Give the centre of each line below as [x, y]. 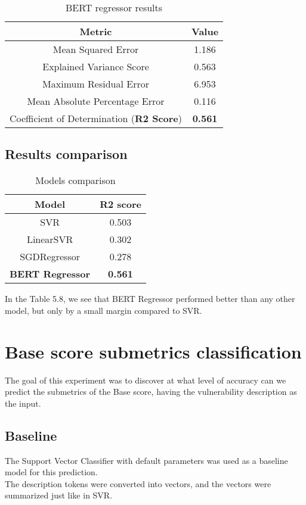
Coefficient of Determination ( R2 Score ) [96, 118]
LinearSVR [50, 239]
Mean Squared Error [96, 49]
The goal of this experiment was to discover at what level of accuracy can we [146, 380]
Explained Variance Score [96, 66]
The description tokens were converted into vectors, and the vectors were [138, 483]
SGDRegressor [50, 257]
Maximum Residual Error [96, 84]
